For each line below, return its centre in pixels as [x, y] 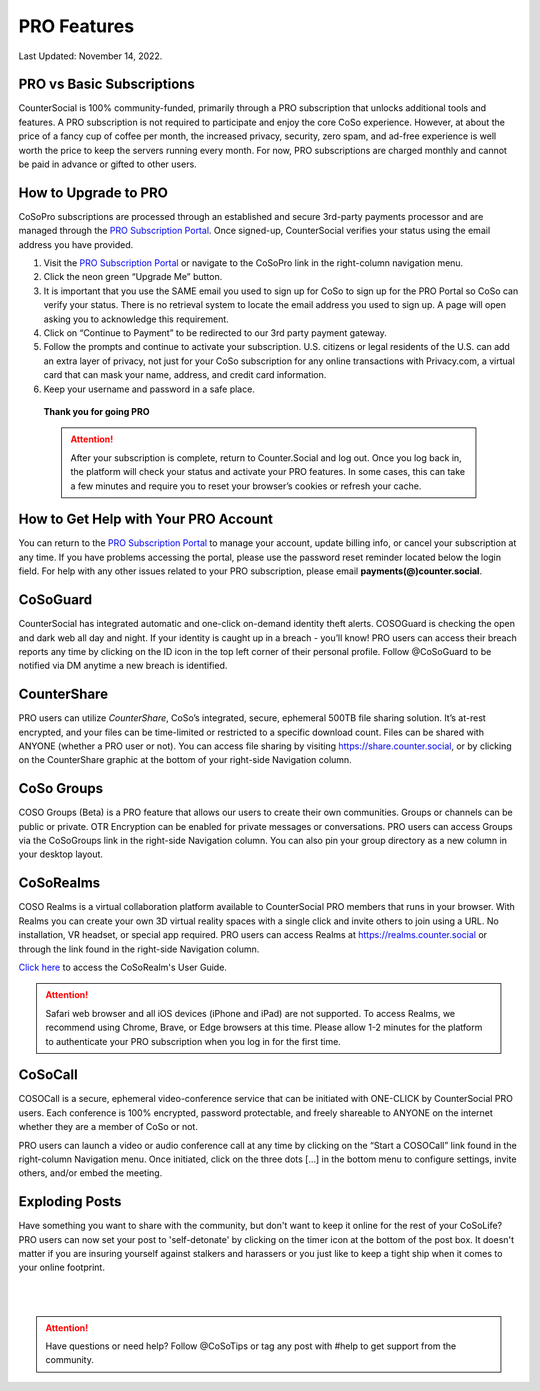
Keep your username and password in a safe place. [149, 389]
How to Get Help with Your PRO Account [146, 519]
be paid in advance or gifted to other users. [107, 164]
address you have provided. [76, 244]
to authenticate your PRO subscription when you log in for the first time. [193, 1041]
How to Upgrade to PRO [93, 192]
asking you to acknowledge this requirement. [136, 319]
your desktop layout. [61, 854]
